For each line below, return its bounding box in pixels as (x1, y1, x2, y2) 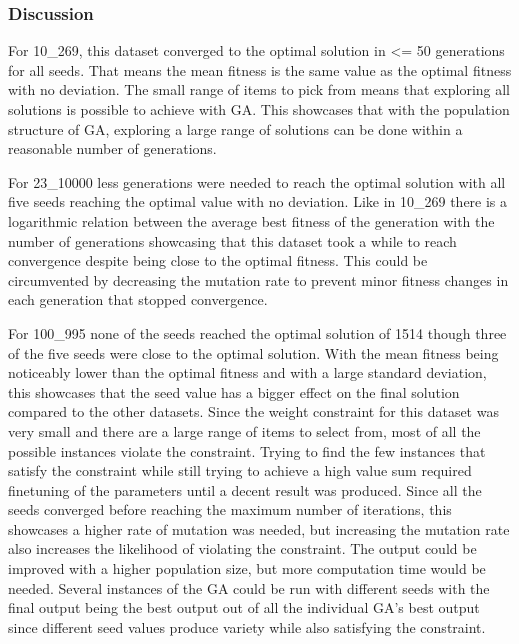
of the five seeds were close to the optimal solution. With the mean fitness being (8, 342, 499, 363)
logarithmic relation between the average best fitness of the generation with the (8, 210, 495, 231)
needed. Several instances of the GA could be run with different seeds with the (8, 577, 490, 598)
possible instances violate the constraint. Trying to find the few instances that (8, 440, 486, 461)
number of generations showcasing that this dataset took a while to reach (8, 230, 457, 251)
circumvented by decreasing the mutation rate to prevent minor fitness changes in (8, 269, 509, 290)
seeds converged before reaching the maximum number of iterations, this (8, 499, 452, 520)
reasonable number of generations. (8, 138, 217, 159)
